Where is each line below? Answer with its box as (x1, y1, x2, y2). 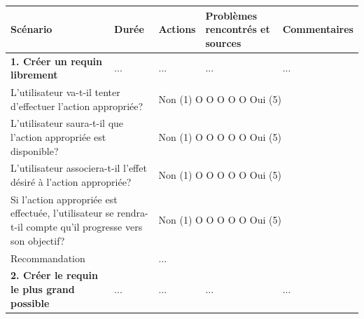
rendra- (117, 205, 148, 220)
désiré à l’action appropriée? (10, 175, 132, 189)
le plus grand (10, 281, 75, 296)
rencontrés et (205, 22, 270, 36)
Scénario (10, 22, 52, 36)
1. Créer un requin (10, 53, 103, 68)
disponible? (10, 143, 59, 158)
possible (10, 295, 50, 310)
